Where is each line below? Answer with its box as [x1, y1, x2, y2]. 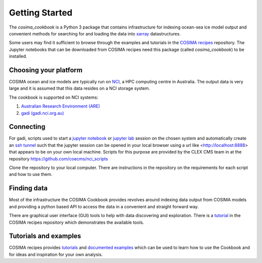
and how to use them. [9, 171, 53, 177]
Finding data [9, 184, 48, 192]
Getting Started [9, 7, 73, 18]
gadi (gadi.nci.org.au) [21, 110, 64, 116]
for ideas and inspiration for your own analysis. [9, 251, 103, 257]
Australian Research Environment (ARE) [21, 103, 100, 109]
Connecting [9, 123, 46, 131]
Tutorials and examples [9, 232, 82, 240]
